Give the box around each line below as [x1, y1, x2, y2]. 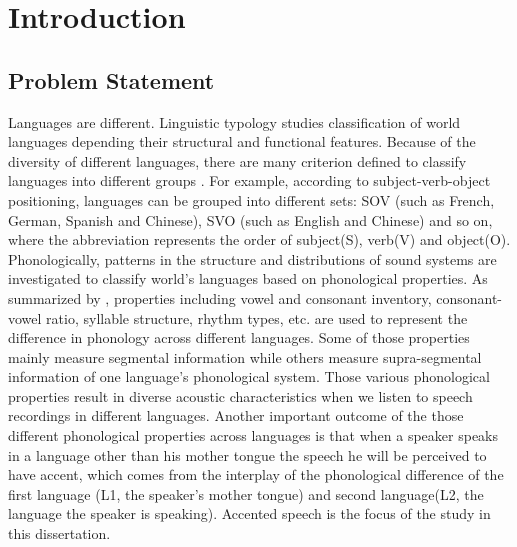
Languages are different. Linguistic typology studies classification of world [8, 111, 461, 132]
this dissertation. [8, 523, 111, 544]
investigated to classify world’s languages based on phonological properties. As [8, 268, 488, 289]
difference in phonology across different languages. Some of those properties [8, 327, 470, 348]
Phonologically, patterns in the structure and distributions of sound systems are [8, 248, 497, 269]
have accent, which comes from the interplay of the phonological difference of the [8, 464, 504, 485]
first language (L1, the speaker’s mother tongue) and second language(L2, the [8, 483, 484, 504]
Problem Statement [8, 64, 215, 95]
